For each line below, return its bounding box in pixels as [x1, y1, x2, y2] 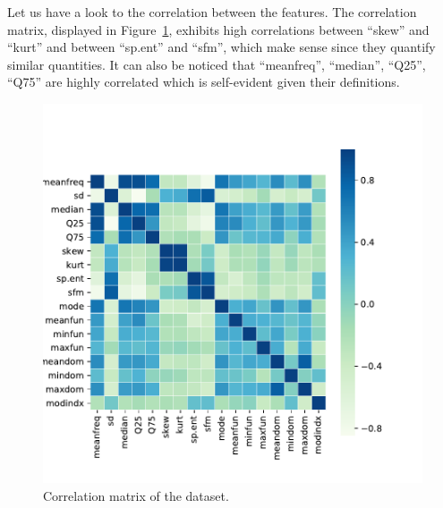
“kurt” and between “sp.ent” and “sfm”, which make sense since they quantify [7, 38, 436, 56]
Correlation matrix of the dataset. [43, 486, 229, 504]
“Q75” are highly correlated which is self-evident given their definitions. [7, 72, 400, 91]
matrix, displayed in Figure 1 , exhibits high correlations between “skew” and [7, 20, 430, 38]
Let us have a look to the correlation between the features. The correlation [7, 3, 417, 21]
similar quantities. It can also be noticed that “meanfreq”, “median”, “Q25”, [7, 55, 426, 73]
